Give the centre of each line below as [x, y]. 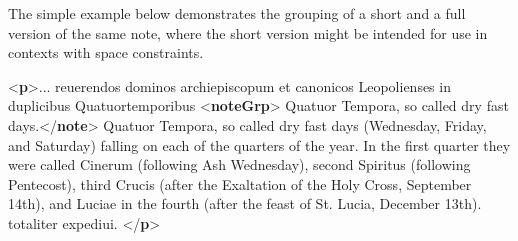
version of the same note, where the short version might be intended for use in [248, 32]
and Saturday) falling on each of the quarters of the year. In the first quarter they [259, 144]
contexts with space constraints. [106, 52]
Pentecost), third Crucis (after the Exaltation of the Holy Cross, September [240, 183]
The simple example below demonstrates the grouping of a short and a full [237, 13]
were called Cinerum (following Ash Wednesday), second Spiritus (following [239, 164]
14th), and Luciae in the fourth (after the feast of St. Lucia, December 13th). [245, 203]
